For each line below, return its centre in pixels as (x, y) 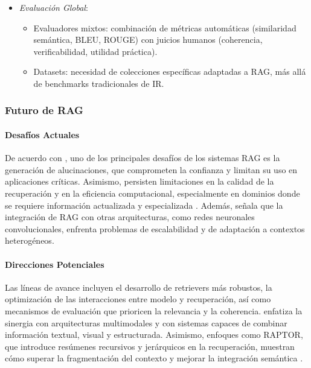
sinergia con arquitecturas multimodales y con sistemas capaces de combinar (146, 322)
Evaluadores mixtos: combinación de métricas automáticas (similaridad (165, 27)
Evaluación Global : (53, 7)
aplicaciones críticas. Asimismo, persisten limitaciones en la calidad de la (139, 181)
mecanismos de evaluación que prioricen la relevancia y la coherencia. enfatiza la (154, 310)
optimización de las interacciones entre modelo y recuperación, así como (138, 299)
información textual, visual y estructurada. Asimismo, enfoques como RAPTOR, (154, 335)
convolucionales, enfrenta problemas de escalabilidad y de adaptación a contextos (155, 228)
